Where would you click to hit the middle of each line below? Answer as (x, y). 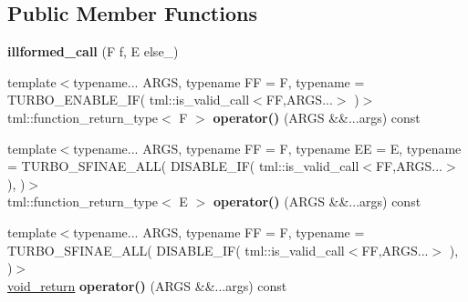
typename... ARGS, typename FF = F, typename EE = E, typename (267, 148)
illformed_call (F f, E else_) (93, 51)
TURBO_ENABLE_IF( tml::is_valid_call (129, 100)
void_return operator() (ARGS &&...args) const (147, 285)
